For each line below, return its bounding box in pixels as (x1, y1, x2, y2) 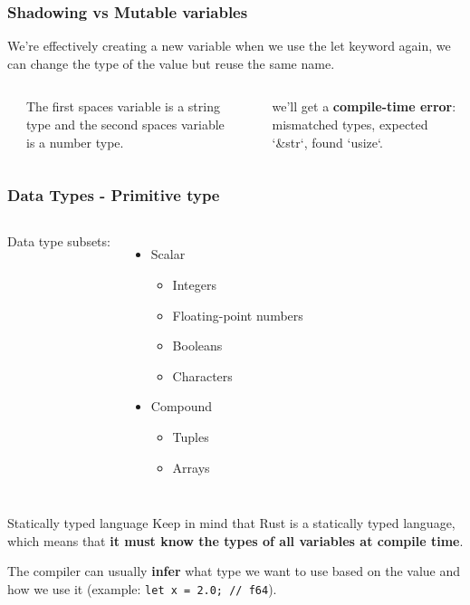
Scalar (150, 245, 186, 264)
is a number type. (26, 132, 124, 151)
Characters (172, 366, 233, 385)
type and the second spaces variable (26, 115, 225, 133)
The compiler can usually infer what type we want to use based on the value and (7, 562, 461, 581)
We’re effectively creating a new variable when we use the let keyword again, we (7, 36, 451, 55)
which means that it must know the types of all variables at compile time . (7, 531, 464, 550)
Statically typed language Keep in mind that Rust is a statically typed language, (7, 514, 456, 533)
